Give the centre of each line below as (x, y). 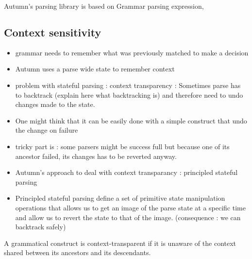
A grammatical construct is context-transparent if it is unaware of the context (120, 243)
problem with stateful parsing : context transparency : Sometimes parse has (128, 85)
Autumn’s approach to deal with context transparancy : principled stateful (126, 172)
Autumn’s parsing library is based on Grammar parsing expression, (104, 6)
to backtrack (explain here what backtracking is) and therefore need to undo (129, 95)
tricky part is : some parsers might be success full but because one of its (122, 146)
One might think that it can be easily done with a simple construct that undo (131, 120)
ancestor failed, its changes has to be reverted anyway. (96, 156)
